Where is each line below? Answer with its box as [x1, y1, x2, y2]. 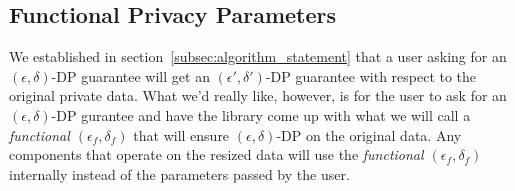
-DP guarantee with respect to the [265, 65, 477, 86]
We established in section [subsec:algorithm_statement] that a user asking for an [9, 46, 507, 67]
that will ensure [133, 124, 230, 145]
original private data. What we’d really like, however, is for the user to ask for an [9, 85, 507, 106]
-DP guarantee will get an [51, 65, 210, 86]
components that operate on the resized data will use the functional [9, 144, 424, 165]
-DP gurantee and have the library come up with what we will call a [51, 104, 471, 125]
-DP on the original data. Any [276, 124, 462, 145]
